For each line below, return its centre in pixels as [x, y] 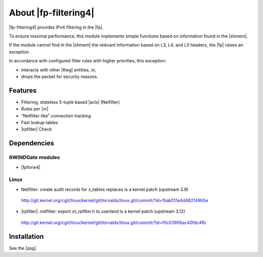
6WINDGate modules [35, 157]
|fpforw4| [31, 167]
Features [23, 90]
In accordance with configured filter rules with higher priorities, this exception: [88, 61]
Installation [26, 236]
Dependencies [32, 143]
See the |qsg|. [23, 248]
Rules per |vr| [35, 109]
